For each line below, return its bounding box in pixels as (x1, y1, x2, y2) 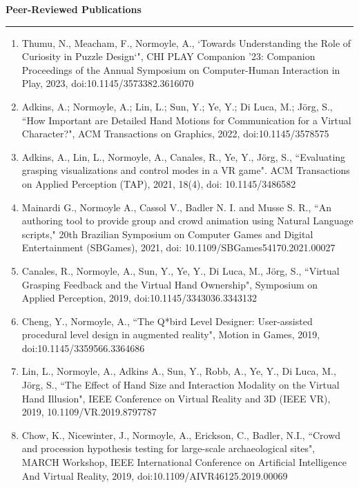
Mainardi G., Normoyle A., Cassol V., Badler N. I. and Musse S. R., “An (21, 199, 331, 214)
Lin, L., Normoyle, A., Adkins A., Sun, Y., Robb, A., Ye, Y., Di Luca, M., (21, 364, 336, 378)
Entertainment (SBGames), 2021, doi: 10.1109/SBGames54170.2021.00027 (21, 240, 336, 255)
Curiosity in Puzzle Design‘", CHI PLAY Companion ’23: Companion (21, 49, 316, 64)
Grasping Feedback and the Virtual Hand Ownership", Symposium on (21, 277, 318, 291)
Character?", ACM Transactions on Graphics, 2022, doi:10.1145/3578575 (21, 126, 329, 141)
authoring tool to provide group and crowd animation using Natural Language (21, 213, 353, 228)
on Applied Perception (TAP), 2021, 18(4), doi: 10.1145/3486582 (21, 176, 296, 191)
